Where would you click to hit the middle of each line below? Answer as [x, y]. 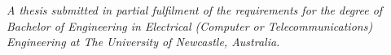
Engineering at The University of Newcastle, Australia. [143, 42]
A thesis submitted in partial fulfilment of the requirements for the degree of [195, 10]
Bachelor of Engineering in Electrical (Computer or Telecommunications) [190, 25]
